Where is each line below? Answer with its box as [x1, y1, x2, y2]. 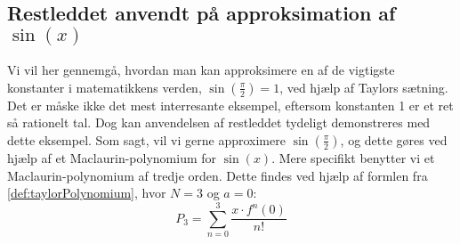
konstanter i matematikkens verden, [7, 77, 202, 96]
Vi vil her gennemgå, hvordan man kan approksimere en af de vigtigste [7, 61, 395, 79]
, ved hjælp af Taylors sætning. [279, 77, 448, 96]
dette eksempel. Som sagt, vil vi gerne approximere [7, 130, 286, 149]
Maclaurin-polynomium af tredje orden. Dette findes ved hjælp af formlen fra [7, 166, 428, 184]
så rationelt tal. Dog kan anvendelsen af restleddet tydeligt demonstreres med [7, 113, 431, 132]
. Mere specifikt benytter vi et [271, 148, 435, 167]
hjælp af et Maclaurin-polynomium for [7, 148, 217, 167]
